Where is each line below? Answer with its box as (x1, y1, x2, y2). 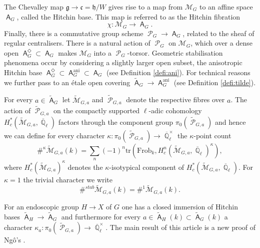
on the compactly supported (53, 105, 140, 116)
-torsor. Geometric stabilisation (127, 47, 223, 58)
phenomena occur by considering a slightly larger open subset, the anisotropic (4, 57, 242, 68)
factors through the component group (58, 116, 173, 127)
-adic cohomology (148, 105, 202, 116)
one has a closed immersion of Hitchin (121, 201, 238, 211)
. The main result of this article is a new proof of (105, 222, 256, 232)
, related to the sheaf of (182, 28, 254, 38)
